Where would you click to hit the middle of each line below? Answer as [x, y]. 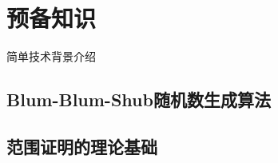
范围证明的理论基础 [82, 146]
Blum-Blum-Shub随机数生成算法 [139, 99]
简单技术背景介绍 [51, 56]
